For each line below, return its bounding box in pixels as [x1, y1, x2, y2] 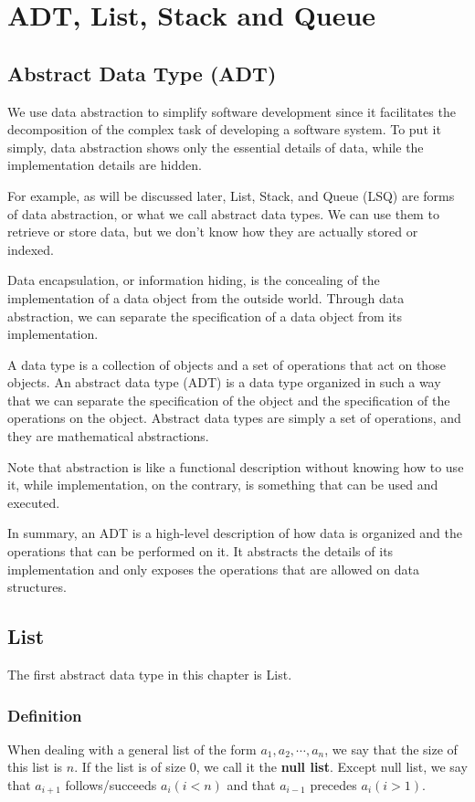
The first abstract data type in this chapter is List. [7, 665, 292, 684]
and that [227, 776, 276, 795]
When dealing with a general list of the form [7, 739, 257, 758]
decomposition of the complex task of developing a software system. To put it [7, 120, 441, 139]
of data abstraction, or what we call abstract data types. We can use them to [7, 204, 439, 223]
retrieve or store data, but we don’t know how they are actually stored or [7, 222, 418, 241]
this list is [7, 757, 63, 776]
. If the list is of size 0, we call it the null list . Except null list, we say [74, 757, 468, 776]
